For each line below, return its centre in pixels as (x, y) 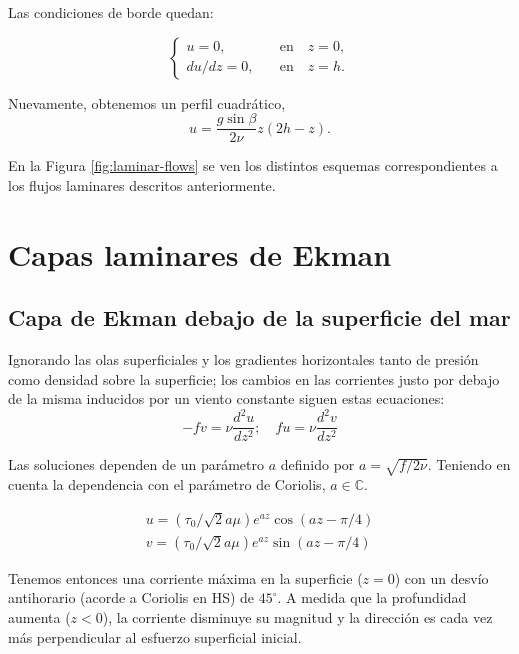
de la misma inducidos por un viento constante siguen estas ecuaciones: (226, 398)
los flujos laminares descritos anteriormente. (142, 184)
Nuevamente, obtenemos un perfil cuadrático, (147, 102)
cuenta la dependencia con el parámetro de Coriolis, (167, 484)
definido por (317, 464)
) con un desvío (441, 577)
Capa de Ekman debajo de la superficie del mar (259, 317)
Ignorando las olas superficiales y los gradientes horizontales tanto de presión (243, 359)
